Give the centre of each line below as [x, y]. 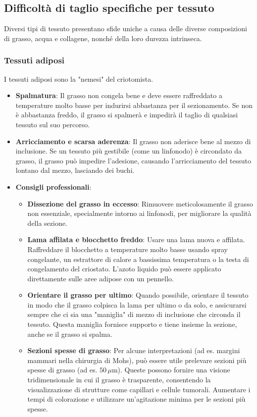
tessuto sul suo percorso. [53, 124]
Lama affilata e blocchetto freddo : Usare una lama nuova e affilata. [136, 239]
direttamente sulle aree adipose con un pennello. [101, 278]
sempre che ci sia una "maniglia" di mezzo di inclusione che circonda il [134, 314]
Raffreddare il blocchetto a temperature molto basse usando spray [128, 249]
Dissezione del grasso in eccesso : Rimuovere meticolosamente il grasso [140, 203]
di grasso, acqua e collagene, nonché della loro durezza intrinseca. [103, 38]
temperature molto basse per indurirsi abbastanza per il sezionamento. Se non [134, 105]
